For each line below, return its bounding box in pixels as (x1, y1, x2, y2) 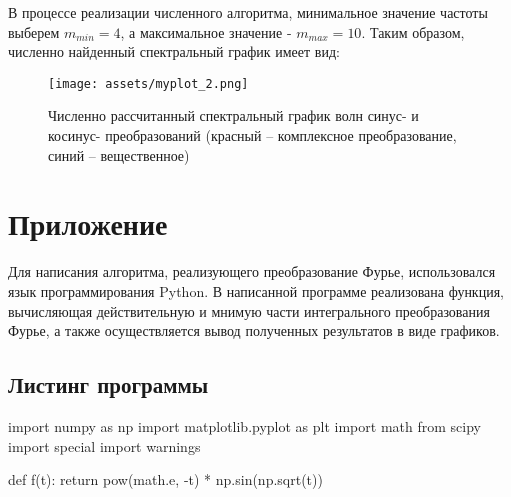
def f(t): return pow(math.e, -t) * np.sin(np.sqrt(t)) (8, 469, 323, 490)
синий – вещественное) (48, 144, 190, 165)
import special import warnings (8, 435, 201, 456)
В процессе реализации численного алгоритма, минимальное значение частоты (8, 2, 488, 22)
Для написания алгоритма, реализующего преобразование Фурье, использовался (8, 261, 496, 282)
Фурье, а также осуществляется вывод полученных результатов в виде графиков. (8, 320, 500, 341)
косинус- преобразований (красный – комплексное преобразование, (48, 125, 457, 146)
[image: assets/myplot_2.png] (48, 76, 249, 91)
